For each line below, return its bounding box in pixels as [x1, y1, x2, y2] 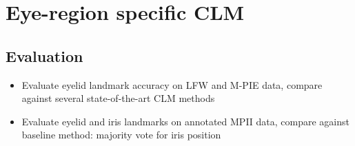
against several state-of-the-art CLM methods [21, 91, 215, 105]
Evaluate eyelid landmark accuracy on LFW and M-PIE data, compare [21, 77, 323, 92]
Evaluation [6, 45, 83, 66]
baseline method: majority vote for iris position [21, 127, 221, 142]
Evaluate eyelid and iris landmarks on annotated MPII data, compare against [21, 114, 350, 128]
